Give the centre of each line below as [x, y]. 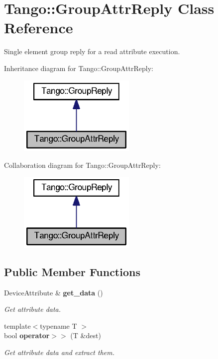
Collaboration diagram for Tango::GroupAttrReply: [82, 165]
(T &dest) [86, 335]
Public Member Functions [72, 271]
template [17, 325]
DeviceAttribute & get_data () [54, 292]
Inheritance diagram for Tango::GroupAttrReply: [79, 68]
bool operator [27, 335]
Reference [39, 28]
